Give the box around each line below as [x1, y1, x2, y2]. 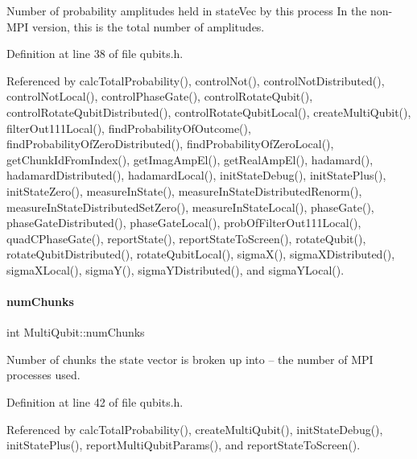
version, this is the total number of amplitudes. [32, 18, 265, 35]
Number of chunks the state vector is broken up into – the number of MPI [6, 350, 374, 367]
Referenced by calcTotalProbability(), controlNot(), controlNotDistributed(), [6, 72, 385, 89]
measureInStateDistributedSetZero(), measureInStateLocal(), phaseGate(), [6, 198, 374, 215]
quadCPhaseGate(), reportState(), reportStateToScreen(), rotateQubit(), [6, 229, 366, 246]
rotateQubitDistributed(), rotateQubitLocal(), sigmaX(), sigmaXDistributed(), [6, 246, 395, 263]
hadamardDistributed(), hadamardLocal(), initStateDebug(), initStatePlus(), [6, 167, 386, 184]
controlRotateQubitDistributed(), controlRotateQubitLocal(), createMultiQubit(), [6, 103, 411, 120]
